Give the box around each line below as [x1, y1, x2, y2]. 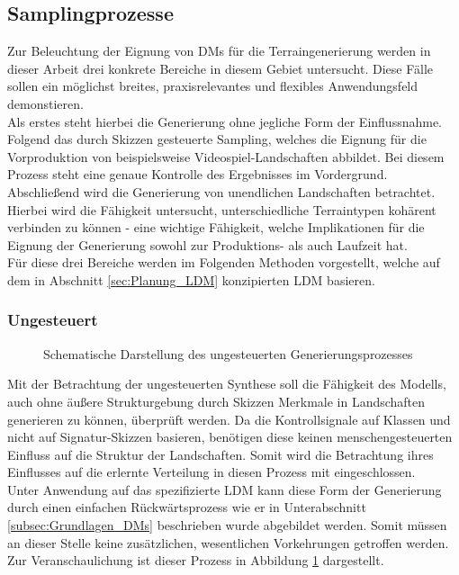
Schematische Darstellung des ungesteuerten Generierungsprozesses [43, 344, 413, 363]
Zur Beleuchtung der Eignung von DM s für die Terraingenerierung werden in [7, 41, 431, 60]
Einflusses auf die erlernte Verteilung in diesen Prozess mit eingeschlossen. [7, 463, 416, 481]
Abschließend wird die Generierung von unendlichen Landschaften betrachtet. [7, 182, 436, 201]
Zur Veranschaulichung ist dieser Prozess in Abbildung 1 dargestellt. [7, 551, 384, 570]
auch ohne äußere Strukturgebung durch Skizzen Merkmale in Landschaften [7, 391, 426, 410]
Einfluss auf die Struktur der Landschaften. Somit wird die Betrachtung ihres [7, 445, 434, 463]
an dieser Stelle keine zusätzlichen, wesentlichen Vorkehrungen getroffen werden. [7, 533, 449, 552]
